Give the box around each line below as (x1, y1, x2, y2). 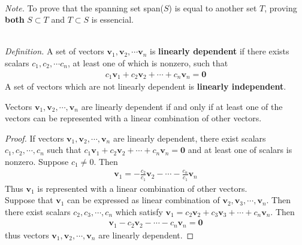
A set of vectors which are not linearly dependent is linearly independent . (5, 80, 286, 93)
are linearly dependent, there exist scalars (113, 131, 266, 144)
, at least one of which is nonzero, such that (67, 56, 228, 69)
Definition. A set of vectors (5, 45, 104, 57)
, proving (264, 1, 297, 14)
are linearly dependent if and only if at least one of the (81, 100, 283, 112)
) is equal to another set (168, 1, 257, 14)
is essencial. (91, 13, 134, 26)
